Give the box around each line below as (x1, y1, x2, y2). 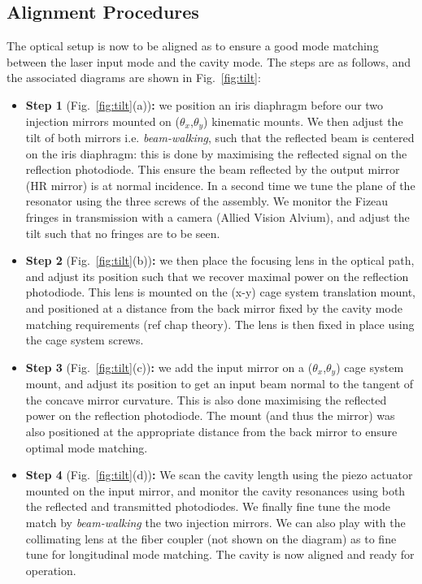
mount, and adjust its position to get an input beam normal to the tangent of (25, 375, 414, 392)
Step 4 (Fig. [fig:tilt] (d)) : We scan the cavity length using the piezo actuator (25, 466, 413, 483)
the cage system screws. (25, 331, 144, 348)
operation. (25, 561, 76, 578)
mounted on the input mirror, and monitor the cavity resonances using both (25, 482, 406, 499)
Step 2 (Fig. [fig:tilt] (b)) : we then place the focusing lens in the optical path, (25, 252, 415, 269)
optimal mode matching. (25, 439, 148, 456)
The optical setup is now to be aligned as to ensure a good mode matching (7, 37, 379, 54)
